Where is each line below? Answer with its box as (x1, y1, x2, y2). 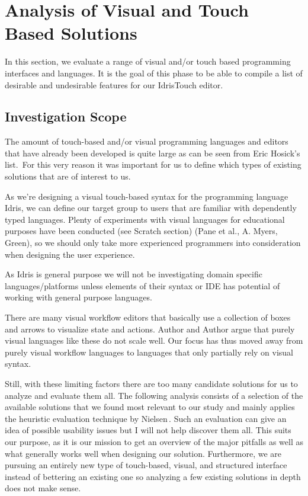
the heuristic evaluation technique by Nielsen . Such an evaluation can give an (5, 412, 287, 424)
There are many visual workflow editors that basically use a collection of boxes (5, 311, 291, 324)
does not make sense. (5, 482, 81, 494)
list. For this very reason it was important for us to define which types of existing (5, 158, 301, 171)
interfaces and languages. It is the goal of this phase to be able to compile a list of (5, 66, 303, 79)
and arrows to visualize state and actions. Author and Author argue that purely (5, 322, 295, 335)
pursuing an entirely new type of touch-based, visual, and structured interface (5, 459, 287, 471)
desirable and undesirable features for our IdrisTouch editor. (5, 78, 223, 91)
